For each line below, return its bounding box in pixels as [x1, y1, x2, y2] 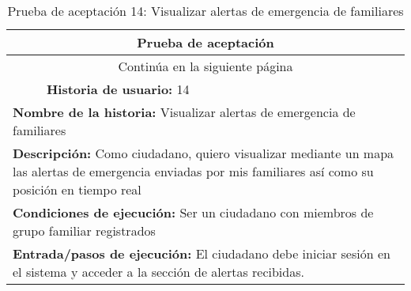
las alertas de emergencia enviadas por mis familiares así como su [13, 162, 374, 180]
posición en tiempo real [13, 180, 141, 198]
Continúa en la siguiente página [118, 57, 293, 75]
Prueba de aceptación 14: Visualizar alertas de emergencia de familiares [7, 2, 404, 20]
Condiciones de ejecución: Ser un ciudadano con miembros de [13, 203, 374, 221]
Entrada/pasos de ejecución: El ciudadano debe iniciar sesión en [13, 244, 390, 263]
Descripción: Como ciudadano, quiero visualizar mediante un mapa [13, 144, 394, 162]
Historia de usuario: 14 [46, 80, 190, 98]
